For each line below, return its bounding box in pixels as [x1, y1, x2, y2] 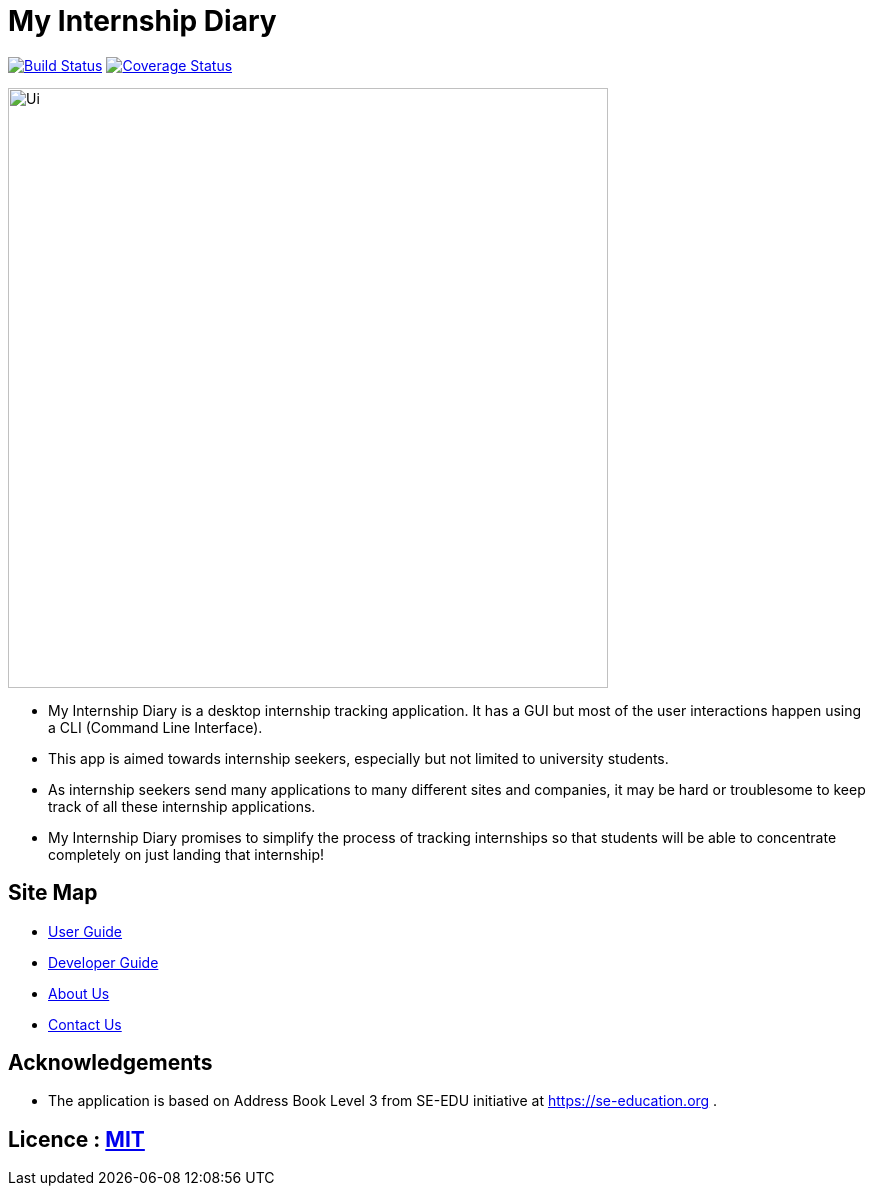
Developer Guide [48, 953, 159, 971]
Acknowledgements [8, 1050, 213, 1076]
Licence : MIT [8, 1126, 145, 1152]
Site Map [8, 880, 98, 906]
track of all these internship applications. [48, 797, 316, 815]
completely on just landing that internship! [48, 845, 325, 863]
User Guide [48, 922, 123, 940]
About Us [48, 984, 110, 1002]
